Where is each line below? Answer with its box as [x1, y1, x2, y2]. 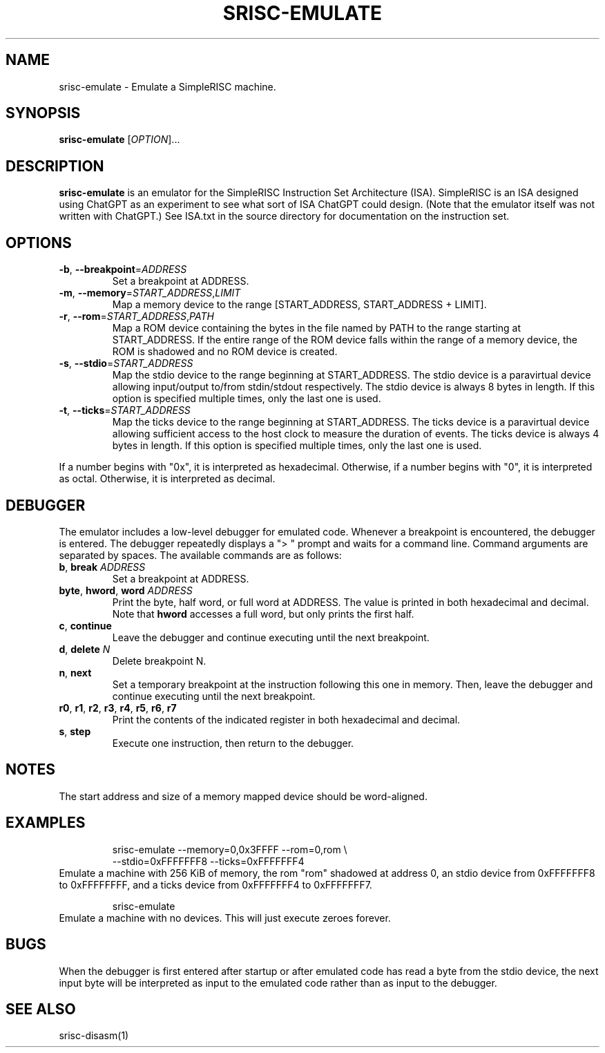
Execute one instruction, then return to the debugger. [112, 737, 354, 749]
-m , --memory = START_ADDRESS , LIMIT [59, 287, 241, 299]
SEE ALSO [6, 1000, 76, 1018]
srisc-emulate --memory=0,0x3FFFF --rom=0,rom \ [112, 843, 347, 855]
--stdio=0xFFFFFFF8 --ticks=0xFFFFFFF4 [112, 855, 305, 867]
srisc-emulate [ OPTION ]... [59, 133, 180, 146]
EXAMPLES [6, 814, 86, 832]
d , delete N [59, 643, 111, 655]
